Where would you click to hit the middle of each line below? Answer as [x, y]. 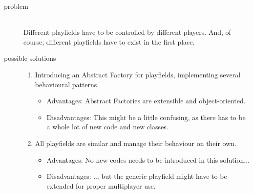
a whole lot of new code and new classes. [107, 127]
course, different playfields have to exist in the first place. [109, 41]
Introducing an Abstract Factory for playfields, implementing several [138, 74]
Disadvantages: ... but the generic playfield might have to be [137, 176]
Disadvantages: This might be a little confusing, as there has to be [146, 117]
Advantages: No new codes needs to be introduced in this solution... [148, 159]
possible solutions [30, 58]
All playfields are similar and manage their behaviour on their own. [136, 143]
